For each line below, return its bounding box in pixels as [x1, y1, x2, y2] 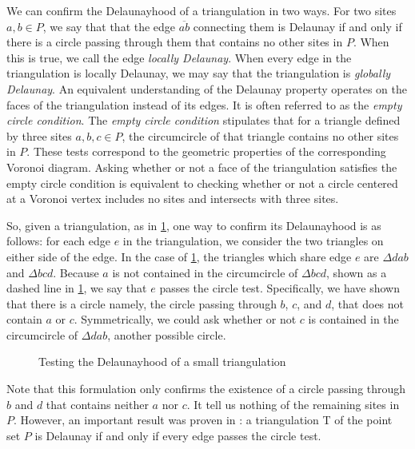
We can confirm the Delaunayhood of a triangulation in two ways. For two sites [6, 2, 397, 18]
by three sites [6, 127, 72, 144]
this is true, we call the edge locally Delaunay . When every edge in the [6, 49, 352, 66]
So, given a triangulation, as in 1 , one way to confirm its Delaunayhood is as [6, 217, 381, 233]
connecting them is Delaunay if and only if [193, 18, 402, 34]
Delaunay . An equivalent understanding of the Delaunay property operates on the [6, 80, 407, 97]
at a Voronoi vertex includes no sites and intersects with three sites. [6, 190, 339, 207]
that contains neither [46, 395, 149, 412]
